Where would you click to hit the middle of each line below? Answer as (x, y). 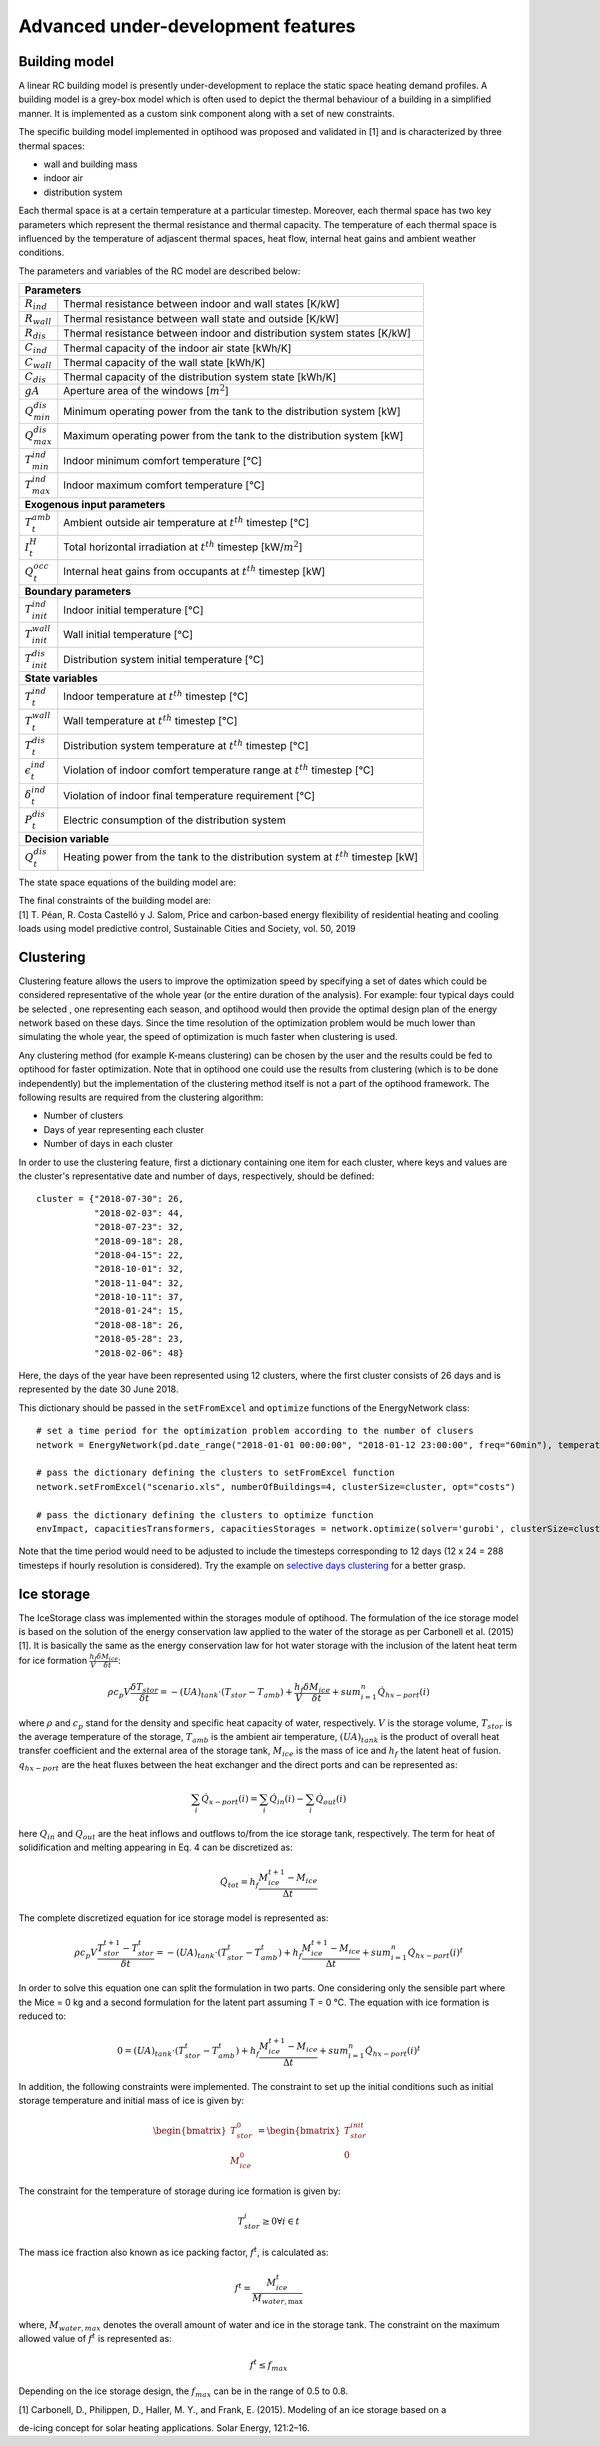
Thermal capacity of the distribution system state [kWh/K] (200, 377)
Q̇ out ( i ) (331, 1800)
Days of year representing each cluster (124, 1129)
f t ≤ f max (269, 2365)
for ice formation (53, 1660)
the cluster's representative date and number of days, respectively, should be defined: (196, 1176)
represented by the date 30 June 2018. (98, 1389)
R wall (38, 319)
